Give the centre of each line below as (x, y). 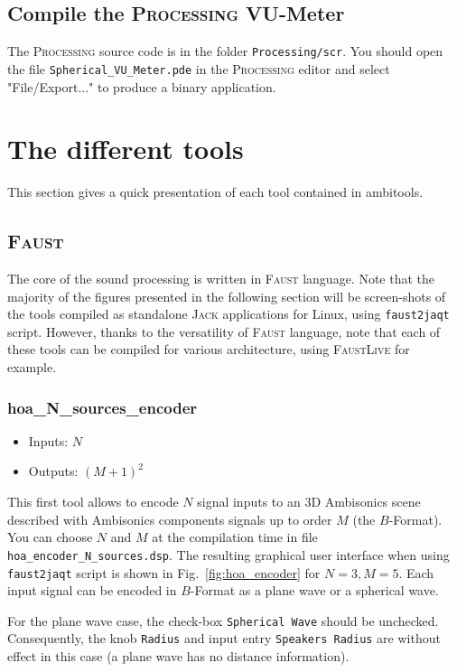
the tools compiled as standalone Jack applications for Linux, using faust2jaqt (228, 314)
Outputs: (53, 471)
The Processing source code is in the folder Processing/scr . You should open (225, 51)
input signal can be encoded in (92, 590)
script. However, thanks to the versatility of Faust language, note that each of (224, 331)
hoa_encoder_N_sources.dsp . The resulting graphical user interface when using (228, 554)
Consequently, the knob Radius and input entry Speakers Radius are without (224, 638)
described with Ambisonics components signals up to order (170, 519)
